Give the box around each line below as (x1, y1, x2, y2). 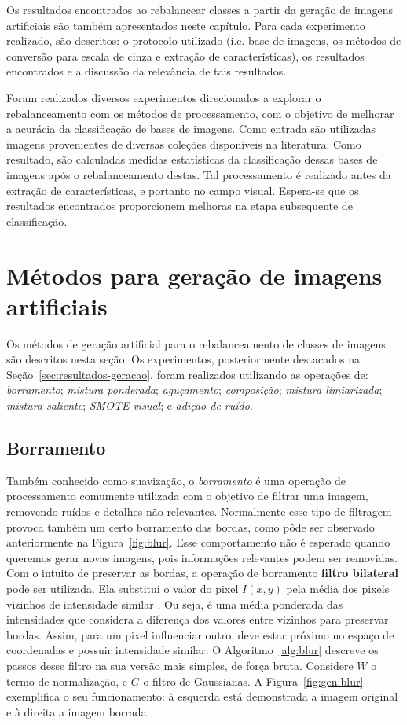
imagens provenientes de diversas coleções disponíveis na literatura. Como (6, 135, 361, 152)
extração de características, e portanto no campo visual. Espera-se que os (6, 182, 359, 198)
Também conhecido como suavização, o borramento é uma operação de (6, 472, 346, 488)
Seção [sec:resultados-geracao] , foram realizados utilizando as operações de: (6, 366, 368, 382)
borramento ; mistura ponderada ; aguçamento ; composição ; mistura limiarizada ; (6, 381, 383, 398)
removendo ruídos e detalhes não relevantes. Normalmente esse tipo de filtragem (6, 502, 392, 519)
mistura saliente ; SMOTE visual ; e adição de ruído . (6, 397, 253, 413)
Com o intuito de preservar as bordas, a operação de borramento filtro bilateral (6, 565, 399, 581)
